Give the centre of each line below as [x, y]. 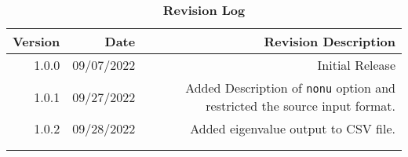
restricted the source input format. [301, 106]
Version [36, 41]
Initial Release [356, 65]
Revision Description [330, 41]
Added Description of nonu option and [290, 88]
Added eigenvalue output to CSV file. [293, 128]
